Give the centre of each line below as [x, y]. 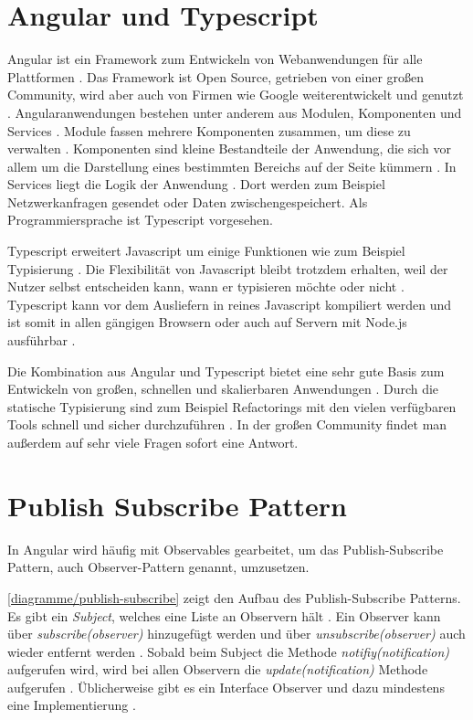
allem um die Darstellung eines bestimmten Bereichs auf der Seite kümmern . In [232, 166]
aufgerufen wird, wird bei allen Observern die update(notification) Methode [218, 669]
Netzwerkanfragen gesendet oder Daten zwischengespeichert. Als [188, 201]
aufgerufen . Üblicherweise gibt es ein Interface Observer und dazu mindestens [226, 687]
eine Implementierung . [72, 705]
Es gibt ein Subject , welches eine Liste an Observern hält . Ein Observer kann [224, 615]
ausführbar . [42, 340]
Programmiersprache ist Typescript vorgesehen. [140, 220]
